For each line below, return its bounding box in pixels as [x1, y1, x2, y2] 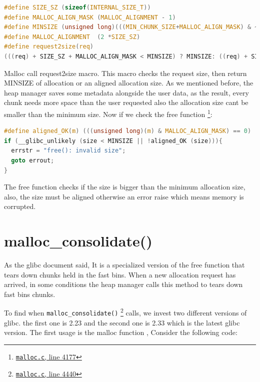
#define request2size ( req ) [4, 43, 94, 50]
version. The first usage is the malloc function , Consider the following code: [4, 327, 237, 337]
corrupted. [4, 201, 36, 211]
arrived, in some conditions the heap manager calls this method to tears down [4, 279, 243, 289]
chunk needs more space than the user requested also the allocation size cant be [4, 97, 248, 107]
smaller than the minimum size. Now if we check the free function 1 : [4, 107, 212, 119]
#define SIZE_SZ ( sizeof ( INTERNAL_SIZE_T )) [4, 4, 151, 11]
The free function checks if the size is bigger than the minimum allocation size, [4, 181, 245, 192]
